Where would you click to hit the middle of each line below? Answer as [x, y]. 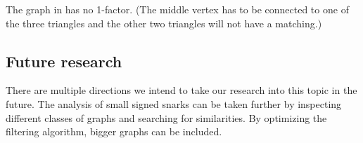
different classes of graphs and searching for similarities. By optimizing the [166, 117]
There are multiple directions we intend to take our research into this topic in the [181, 90]
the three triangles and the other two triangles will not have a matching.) [164, 23]
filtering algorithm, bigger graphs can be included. [114, 131]
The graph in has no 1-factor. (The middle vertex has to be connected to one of [177, 9]
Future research [64, 61]
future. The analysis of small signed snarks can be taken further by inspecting [174, 103]
